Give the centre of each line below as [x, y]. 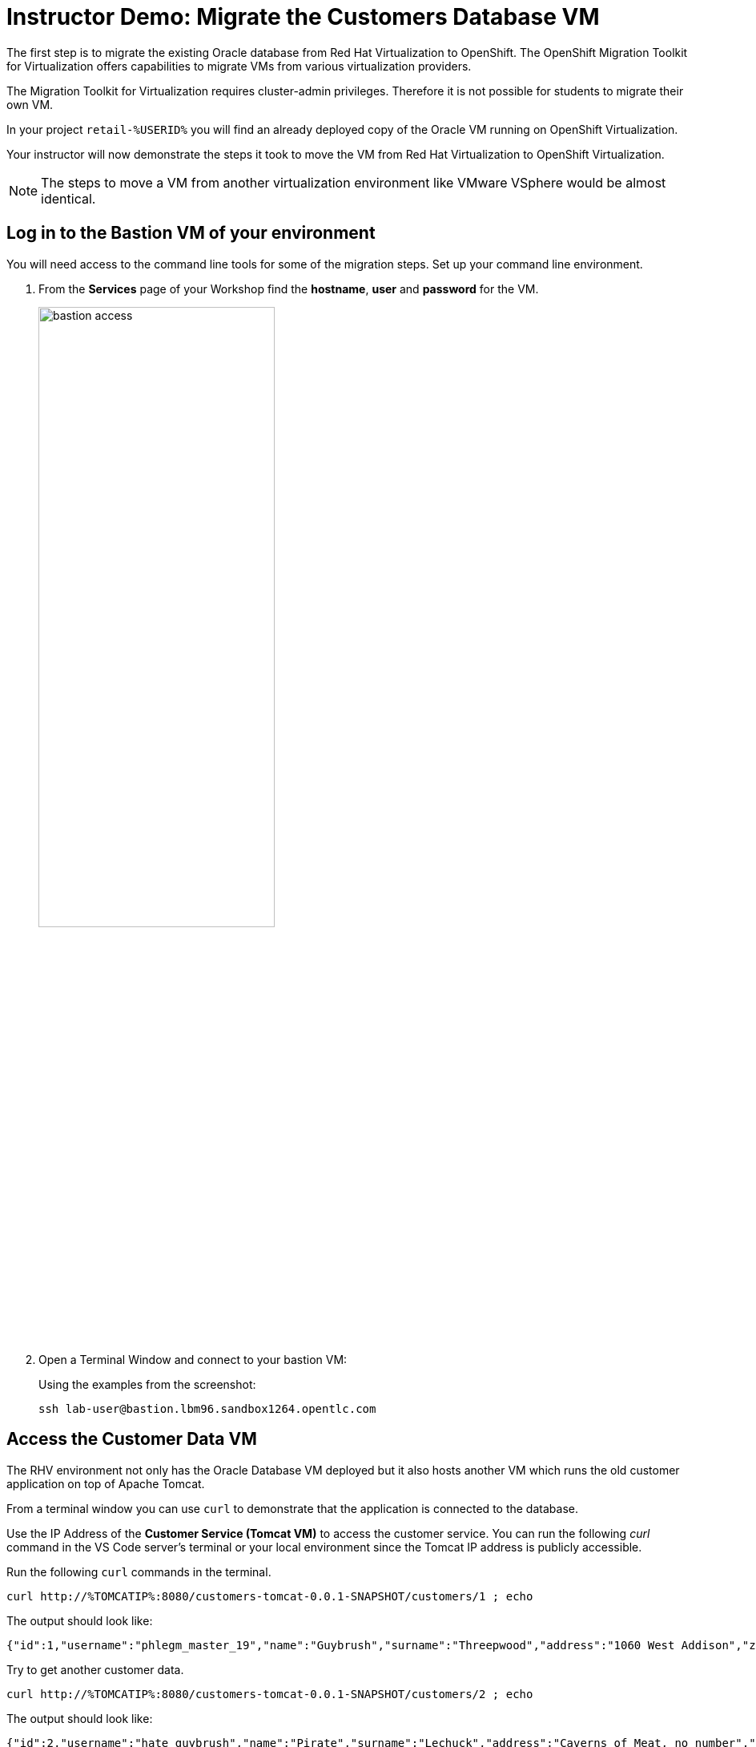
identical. [68, 198]
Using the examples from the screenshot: [147, 1384]
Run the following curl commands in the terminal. [139, 1571]
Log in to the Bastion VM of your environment [191, 233]
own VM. [30, 104]
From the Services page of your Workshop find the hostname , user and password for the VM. [289, 288]
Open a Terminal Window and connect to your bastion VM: [193, 1359]
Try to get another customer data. [95, 1669]
